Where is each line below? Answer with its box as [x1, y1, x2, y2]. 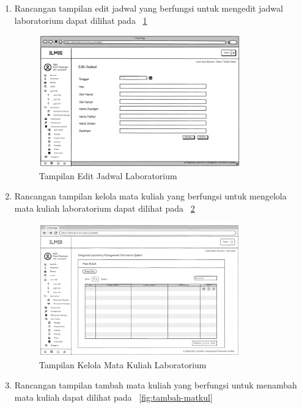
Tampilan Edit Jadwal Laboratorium [39, 169, 177, 182]
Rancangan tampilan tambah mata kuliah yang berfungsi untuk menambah [14, 379, 297, 391]
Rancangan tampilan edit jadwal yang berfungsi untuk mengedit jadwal [14, 2, 283, 14]
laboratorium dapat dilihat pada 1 [14, 13, 147, 26]
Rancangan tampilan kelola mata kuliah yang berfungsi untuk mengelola [14, 190, 287, 202]
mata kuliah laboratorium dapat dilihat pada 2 [14, 201, 195, 214]
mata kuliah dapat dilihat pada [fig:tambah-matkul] [14, 390, 213, 403]
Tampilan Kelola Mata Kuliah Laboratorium [39, 358, 207, 371]
